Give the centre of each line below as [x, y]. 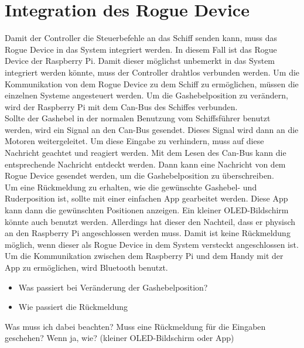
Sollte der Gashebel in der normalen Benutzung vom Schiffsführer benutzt [138, 118]
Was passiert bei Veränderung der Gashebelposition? [113, 287]
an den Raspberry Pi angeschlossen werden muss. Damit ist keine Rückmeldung [148, 233]
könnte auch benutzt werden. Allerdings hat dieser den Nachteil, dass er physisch [150, 221]
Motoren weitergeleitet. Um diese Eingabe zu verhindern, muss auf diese [134, 141]
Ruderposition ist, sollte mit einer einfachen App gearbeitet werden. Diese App [146, 198]
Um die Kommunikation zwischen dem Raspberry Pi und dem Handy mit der [144, 256]
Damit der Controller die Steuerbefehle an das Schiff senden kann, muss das [141, 38]
